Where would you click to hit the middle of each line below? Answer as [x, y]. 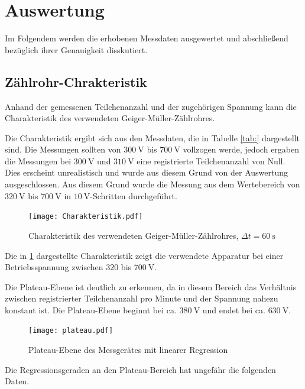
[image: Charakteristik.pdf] [86, 217]
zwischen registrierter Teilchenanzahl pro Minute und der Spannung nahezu [142, 298]
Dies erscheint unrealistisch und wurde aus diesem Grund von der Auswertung [147, 172]
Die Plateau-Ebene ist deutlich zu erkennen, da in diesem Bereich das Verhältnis [151, 286]
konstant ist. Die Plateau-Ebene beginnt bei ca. [91, 309]
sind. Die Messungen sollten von [63, 149]
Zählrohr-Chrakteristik [76, 81]
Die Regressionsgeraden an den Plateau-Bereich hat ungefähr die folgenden [140, 369]
